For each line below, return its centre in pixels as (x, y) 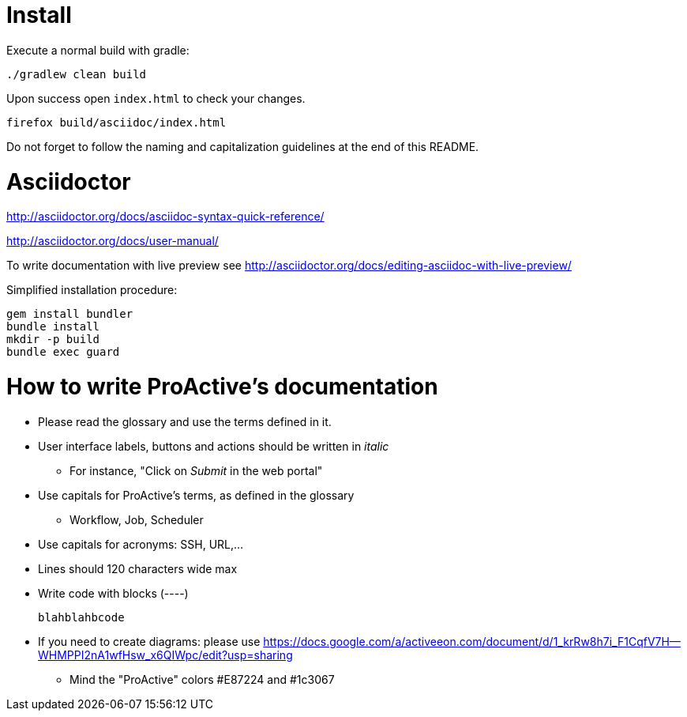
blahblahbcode (81, 617)
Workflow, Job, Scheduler (137, 519)
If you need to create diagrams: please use (149, 641)
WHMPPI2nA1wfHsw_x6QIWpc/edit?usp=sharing (165, 655)
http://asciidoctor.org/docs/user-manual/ (113, 241)
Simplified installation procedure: (92, 290)
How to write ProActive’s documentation (222, 387)
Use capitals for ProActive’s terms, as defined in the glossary (196, 495)
